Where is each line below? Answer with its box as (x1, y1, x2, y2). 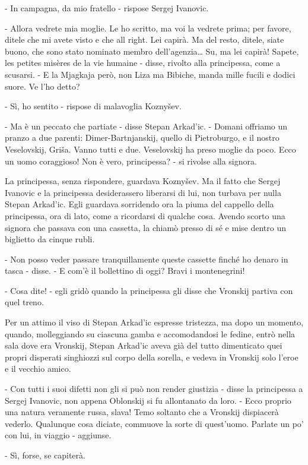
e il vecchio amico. (5, 362, 71, 375)
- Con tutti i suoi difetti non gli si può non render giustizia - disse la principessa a (5, 382, 303, 395)
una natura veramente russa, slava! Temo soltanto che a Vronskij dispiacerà (5, 406, 279, 418)
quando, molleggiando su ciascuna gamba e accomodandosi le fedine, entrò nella (5, 327, 296, 340)
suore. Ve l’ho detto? (5, 80, 80, 92)
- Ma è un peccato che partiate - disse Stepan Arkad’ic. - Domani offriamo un (5, 119, 288, 132)
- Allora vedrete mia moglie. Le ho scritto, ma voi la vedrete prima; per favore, (5, 21, 291, 34)
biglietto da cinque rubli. (5, 233, 95, 245)
